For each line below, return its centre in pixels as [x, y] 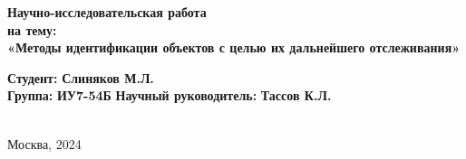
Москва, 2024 [44, 143]
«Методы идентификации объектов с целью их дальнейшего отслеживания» [234, 47]
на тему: [32, 29]
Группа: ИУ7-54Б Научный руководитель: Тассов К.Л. [170, 95]
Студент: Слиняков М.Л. [81, 77]
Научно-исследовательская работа [107, 12]
